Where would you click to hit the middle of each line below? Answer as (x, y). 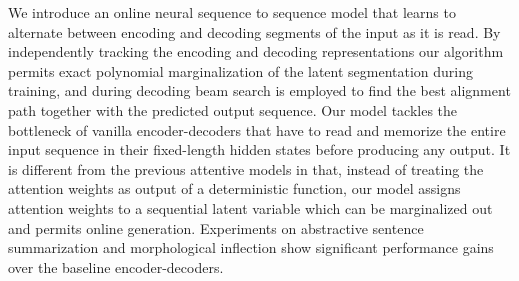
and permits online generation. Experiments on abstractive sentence (216, 227)
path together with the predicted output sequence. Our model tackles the (233, 109)
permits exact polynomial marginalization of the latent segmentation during (241, 70)
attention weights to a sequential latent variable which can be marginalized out (250, 207)
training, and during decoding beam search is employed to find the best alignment (259, 90)
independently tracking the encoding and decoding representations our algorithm (256, 51)
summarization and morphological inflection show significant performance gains (251, 247)
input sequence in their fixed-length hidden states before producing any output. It (259, 149)
